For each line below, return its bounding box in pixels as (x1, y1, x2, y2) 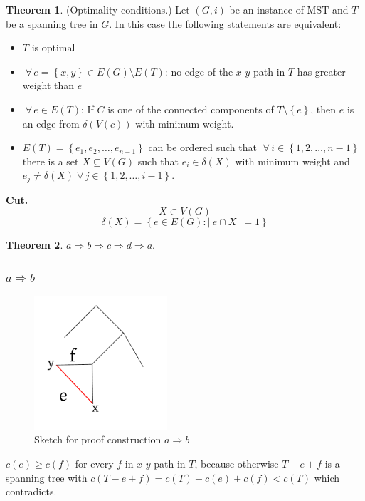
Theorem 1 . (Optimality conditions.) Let (6, 2, 190, 16)
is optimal (31, 40, 75, 55)
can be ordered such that (148, 140, 257, 155)
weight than (22, 78, 75, 93)
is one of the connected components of (107, 101, 274, 116)
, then (310, 101, 337, 116)
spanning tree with (6, 470, 88, 485)
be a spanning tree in (6, 16, 98, 31)
